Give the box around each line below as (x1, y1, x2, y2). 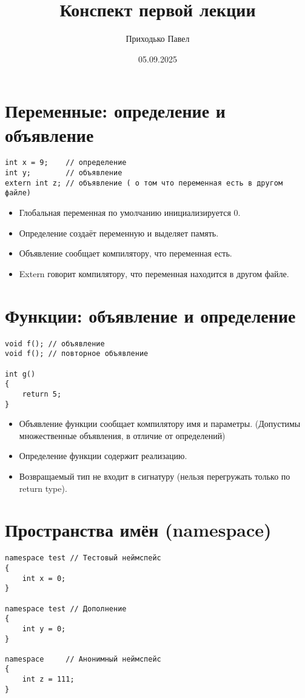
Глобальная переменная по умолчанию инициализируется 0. (19, 206, 241, 219)
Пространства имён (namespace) (5, 517, 272, 542)
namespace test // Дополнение (5, 604, 127, 613)
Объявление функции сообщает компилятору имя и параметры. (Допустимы (19, 417, 301, 430)
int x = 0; (22, 574, 66, 583)
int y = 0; (22, 624, 66, 633)
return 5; (22, 389, 62, 398)
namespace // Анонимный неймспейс (5, 654, 161, 663)
